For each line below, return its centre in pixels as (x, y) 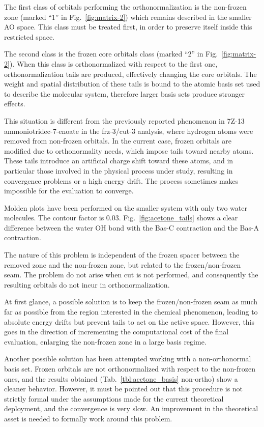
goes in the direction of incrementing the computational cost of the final (116, 332)
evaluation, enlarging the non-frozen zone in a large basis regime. (105, 341)
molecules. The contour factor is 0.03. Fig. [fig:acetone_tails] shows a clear (121, 218)
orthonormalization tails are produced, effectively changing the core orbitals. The (130, 74)
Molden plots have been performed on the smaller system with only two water (126, 207)
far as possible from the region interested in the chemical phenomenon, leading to (131, 312)
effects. (15, 104)
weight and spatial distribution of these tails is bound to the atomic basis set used (132, 84)
